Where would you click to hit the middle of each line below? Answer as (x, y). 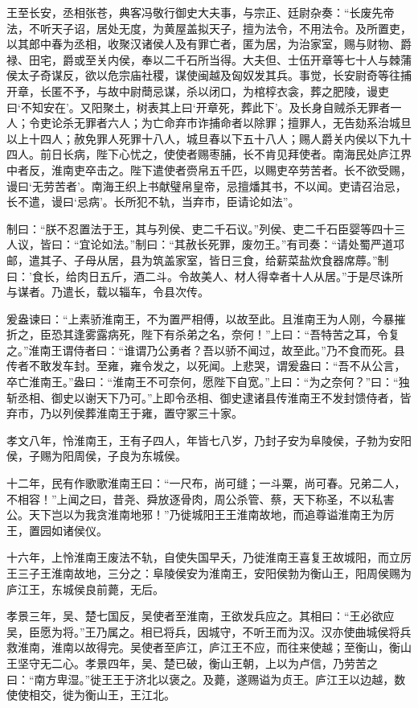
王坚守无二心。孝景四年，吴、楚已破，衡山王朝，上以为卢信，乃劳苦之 (192, 663)
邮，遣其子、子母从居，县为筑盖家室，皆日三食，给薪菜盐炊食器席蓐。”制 (198, 259)
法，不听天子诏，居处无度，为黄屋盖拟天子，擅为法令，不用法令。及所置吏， (209, 28)
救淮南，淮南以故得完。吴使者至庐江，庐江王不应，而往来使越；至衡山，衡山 (209, 647)
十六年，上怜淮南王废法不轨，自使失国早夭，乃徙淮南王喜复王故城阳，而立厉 (209, 557)
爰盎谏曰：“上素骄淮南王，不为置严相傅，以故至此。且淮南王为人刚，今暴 (201, 318)
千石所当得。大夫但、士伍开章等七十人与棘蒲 (293, 59)
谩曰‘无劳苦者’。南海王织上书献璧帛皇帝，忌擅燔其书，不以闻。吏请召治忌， (207, 185)
